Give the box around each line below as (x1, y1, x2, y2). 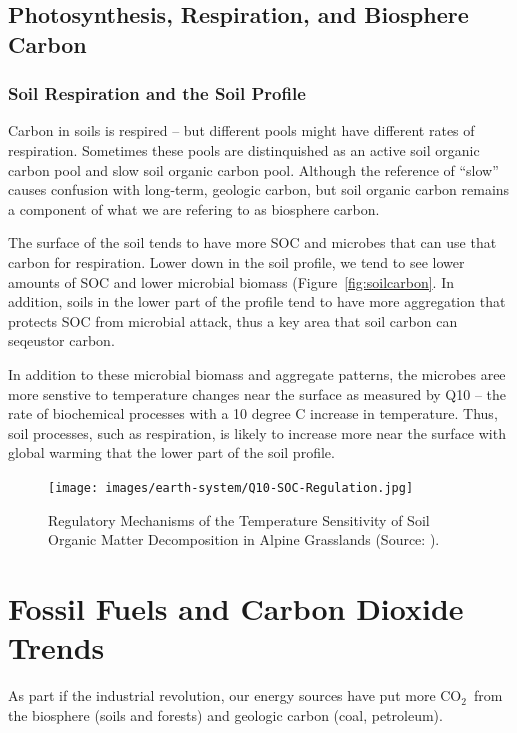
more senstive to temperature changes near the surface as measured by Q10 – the (8, 383, 507, 404)
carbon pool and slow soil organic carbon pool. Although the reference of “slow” (8, 159, 499, 180)
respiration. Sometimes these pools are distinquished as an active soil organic (8, 139, 480, 160)
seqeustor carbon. (8, 330, 115, 351)
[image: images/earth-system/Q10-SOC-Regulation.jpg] (48, 480, 414, 495)
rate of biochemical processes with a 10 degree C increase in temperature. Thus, (8, 403, 498, 424)
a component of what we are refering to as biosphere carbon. (8, 198, 380, 219)
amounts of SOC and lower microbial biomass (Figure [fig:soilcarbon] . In (8, 271, 454, 292)
